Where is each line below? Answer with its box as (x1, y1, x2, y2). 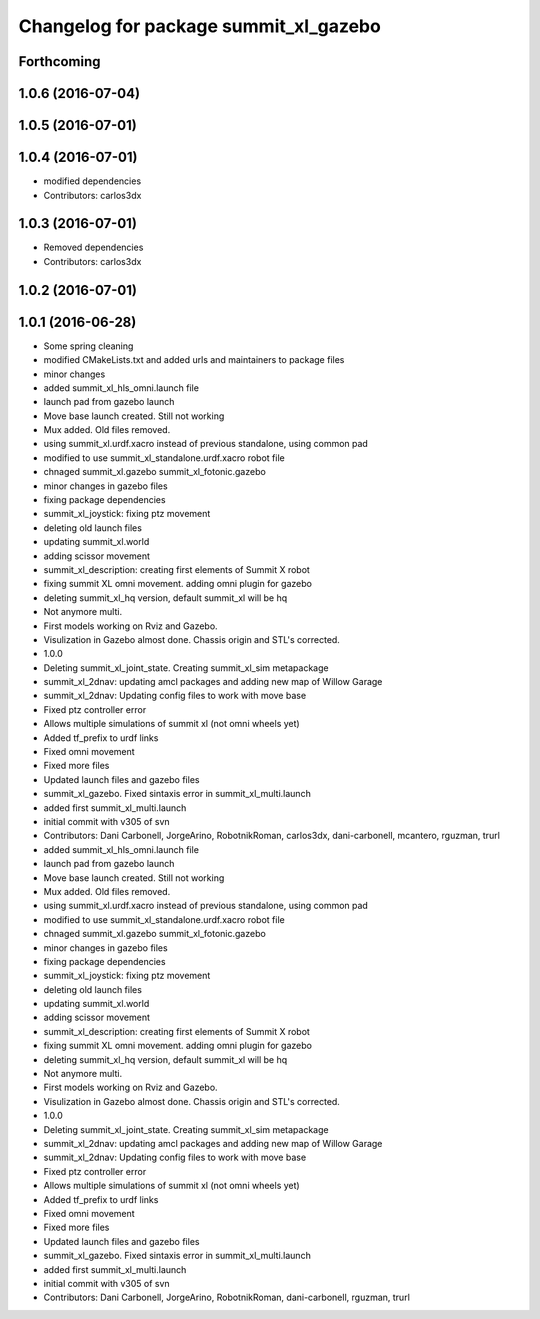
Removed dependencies (43, 241, 144, 254)
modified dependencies (43, 175, 142, 187)
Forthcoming (18, 53, 101, 70)
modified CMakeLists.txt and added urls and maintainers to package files (43, 354, 345, 366)
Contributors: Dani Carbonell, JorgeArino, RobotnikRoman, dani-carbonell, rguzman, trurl (43, 1291, 410, 1304)
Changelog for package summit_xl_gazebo (18, 15, 382, 37)
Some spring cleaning (43, 340, 134, 352)
